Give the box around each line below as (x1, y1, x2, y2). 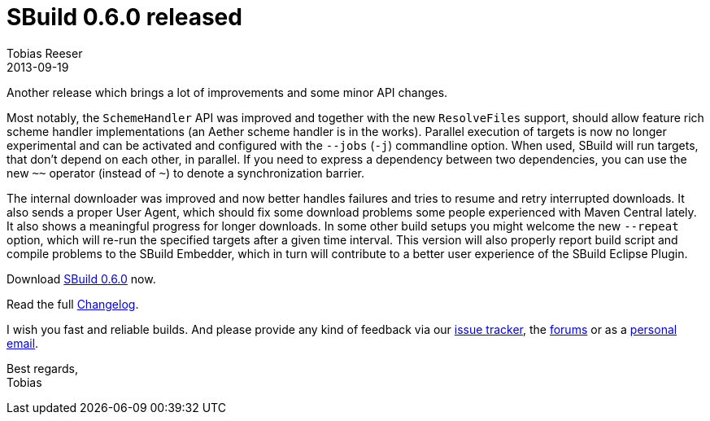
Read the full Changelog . (7, 296, 139, 311)
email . (7, 335, 39, 350)
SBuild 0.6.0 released (7, 3, 242, 31)
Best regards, (7, 361, 78, 375)
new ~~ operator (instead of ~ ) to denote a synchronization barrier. (7, 165, 364, 180)
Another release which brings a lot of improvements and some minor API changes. (7, 85, 448, 99)
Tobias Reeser (7, 46, 83, 60)
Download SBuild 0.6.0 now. (7, 271, 156, 286)
